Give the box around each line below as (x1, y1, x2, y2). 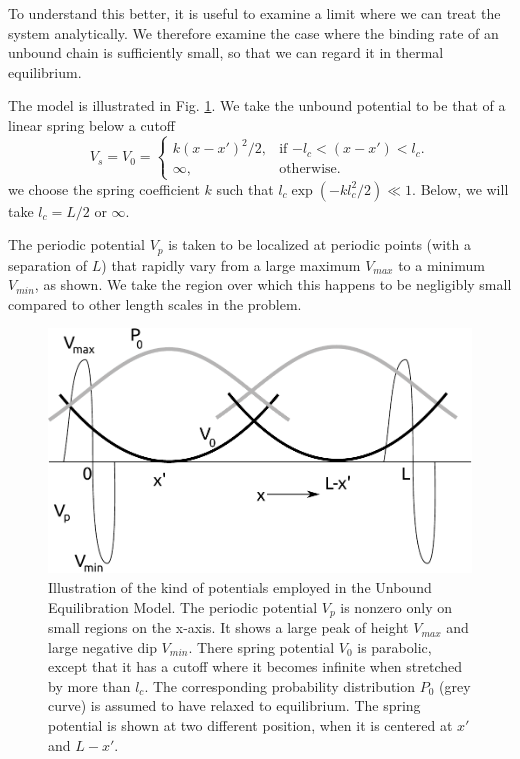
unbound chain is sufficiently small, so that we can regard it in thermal (8, 42, 444, 63)
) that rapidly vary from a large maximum (101, 254, 361, 275)
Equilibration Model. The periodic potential (48, 596, 318, 617)
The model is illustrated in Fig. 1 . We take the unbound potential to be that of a (8, 95, 506, 116)
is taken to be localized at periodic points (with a (168, 234, 471, 255)
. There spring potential (188, 636, 335, 657)
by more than (48, 675, 131, 696)
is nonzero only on (340, 596, 453, 617)
